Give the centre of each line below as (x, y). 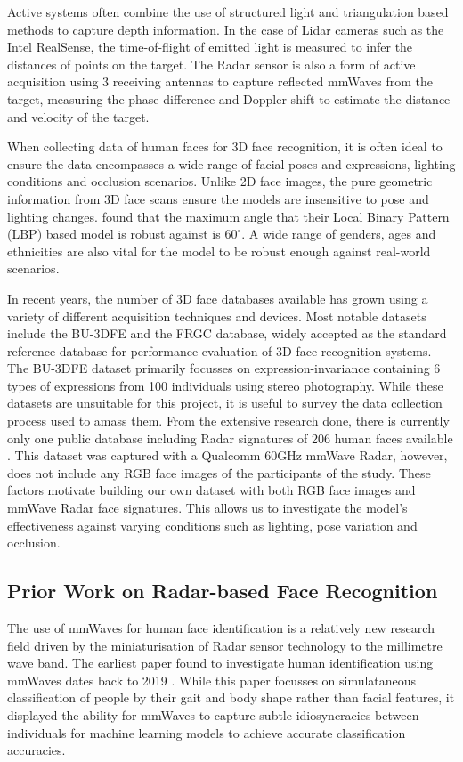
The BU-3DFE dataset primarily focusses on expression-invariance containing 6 (224, 368)
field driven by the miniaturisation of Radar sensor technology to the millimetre (225, 645)
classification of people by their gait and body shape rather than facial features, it (231, 697)
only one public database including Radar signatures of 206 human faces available (230, 438)
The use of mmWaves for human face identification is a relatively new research (221, 628)
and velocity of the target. (78, 116)
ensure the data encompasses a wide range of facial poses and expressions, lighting (231, 163)
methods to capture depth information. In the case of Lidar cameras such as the (226, 29)
